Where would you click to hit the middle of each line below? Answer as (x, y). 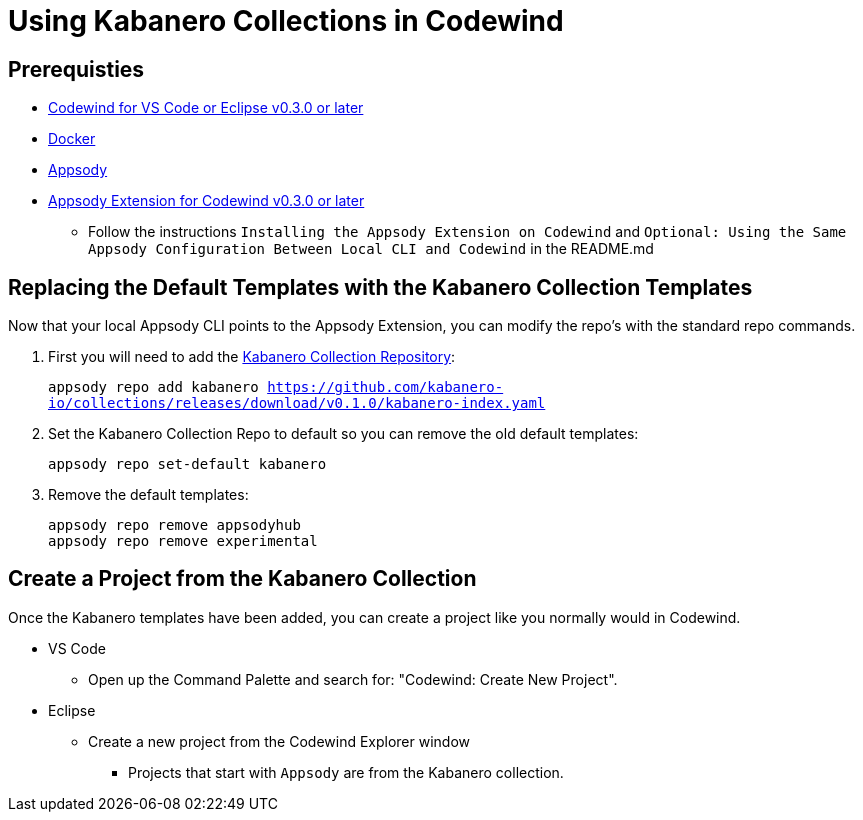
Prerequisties (76, 69)
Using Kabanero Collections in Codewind (286, 21)
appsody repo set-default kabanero (187, 464)
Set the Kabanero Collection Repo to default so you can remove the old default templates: (343, 434)
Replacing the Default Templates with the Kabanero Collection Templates (380, 287)
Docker (72, 139)
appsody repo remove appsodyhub (174, 525)
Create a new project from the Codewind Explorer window (279, 741)
